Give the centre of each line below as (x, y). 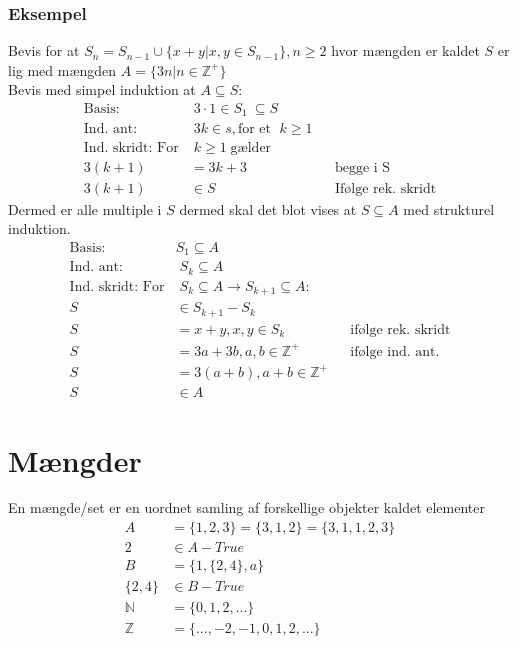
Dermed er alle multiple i (85, 208)
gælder (251, 147)
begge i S (362, 167)
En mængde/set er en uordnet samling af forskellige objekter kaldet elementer (246, 507)
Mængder (75, 459)
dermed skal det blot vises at (268, 208)
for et (254, 128)
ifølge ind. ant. (395, 351)
